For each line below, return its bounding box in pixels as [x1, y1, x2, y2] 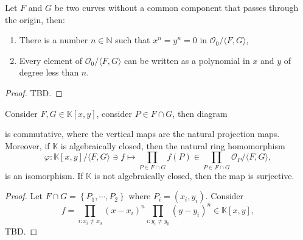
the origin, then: [5, 13, 65, 26]
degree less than [19, 66, 79, 79]
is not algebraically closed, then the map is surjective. [94, 169, 294, 182]
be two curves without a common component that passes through [54, 1, 299, 13]
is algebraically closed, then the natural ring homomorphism [60, 139, 285, 152]
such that [115, 34, 150, 46]
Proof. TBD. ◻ [5, 86, 63, 99]
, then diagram [172, 107, 228, 119]
